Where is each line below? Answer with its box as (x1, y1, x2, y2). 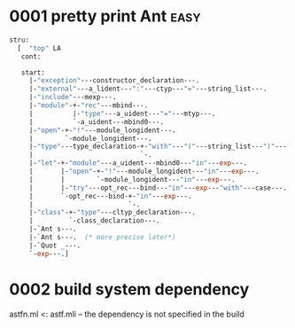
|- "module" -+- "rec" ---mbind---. (28, 101, 149, 110)
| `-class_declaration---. (28, 216, 161, 225)
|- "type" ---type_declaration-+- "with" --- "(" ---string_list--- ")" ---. (28, 142, 291, 152)
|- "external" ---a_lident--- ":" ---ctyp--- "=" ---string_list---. (28, 84, 268, 94)
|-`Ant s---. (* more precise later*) (28, 233, 176, 242)
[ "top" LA (17, 43, 62, 52)
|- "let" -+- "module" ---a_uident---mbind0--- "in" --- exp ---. (28, 159, 248, 168)
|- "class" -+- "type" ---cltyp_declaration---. (28, 208, 197, 217)
